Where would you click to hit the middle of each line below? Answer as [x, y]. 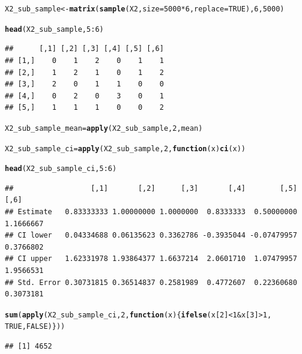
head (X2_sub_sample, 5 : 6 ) [54, 29]
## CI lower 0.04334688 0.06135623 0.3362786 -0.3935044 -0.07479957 [151, 235]
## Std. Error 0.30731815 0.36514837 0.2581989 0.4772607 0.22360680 [151, 282]
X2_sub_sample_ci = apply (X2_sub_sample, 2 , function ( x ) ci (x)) [125, 148]
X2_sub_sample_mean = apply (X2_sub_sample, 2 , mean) [104, 128]
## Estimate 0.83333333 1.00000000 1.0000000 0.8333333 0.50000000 [151, 212]
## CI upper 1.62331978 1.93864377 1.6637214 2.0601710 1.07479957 [151, 259]
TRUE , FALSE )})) [35, 327]
